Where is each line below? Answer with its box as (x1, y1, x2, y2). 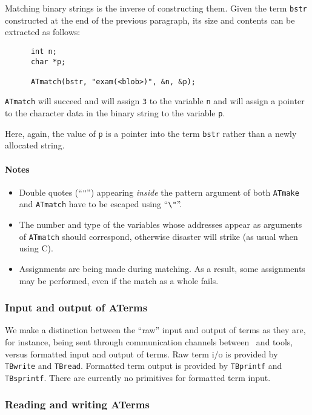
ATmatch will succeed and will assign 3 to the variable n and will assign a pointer (5, 95, 305, 107)
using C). (19, 242, 53, 254)
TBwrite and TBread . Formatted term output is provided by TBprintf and (5, 359, 282, 372)
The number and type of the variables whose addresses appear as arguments (19, 218, 302, 231)
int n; (30, 47, 57, 56)
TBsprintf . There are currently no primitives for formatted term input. (5, 371, 271, 383)
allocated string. (5, 139, 65, 151)
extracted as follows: (5, 25, 81, 38)
